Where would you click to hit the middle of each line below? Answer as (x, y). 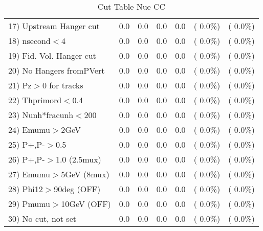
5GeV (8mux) (85, 174)
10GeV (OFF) (86, 204)
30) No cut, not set (42, 218)
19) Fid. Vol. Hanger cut (52, 55)
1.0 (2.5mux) (78, 159)
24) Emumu (29, 130)
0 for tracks (63, 85)
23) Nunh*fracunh (41, 115)
